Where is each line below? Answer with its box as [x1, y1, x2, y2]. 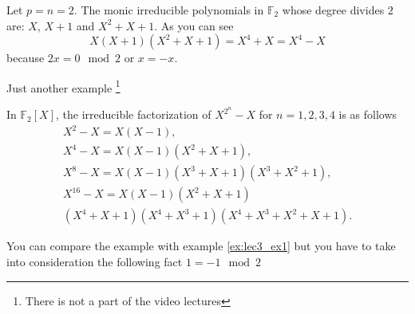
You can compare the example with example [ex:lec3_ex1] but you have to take [6, 237, 396, 254]
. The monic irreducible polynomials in [73, 2, 264, 18]
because [6, 49, 45, 66]
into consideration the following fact [6, 253, 183, 269]
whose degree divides [282, 2, 385, 18]
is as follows [338, 106, 397, 123]
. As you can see [154, 17, 234, 33]
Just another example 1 [6, 77, 121, 96]
